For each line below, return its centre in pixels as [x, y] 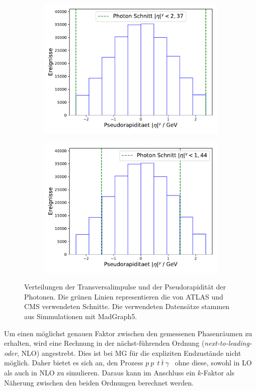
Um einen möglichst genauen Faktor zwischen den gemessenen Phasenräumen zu [128, 333]
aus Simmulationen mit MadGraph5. [81, 316]
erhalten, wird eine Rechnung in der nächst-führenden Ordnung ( [104, 343]
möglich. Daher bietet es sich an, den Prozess [74, 363]
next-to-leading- [228, 343]
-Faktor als [218, 372]
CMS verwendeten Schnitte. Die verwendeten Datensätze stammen [127, 306]
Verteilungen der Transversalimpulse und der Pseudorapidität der [125, 287]
